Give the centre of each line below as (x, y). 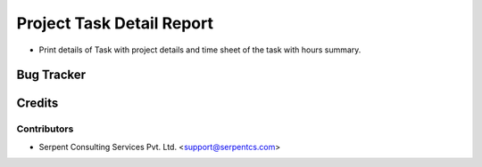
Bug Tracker (51, 75)
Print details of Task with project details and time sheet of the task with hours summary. (200, 50)
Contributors (45, 129)
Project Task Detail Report (115, 23)
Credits (37, 103)
